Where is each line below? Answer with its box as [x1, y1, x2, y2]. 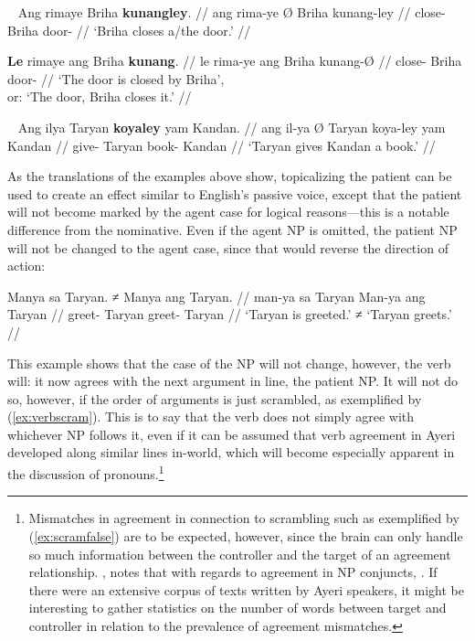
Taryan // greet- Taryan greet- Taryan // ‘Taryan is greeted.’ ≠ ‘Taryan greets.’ [7, 304, 452, 324]
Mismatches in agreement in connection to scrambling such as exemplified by [28, 508, 459, 528]
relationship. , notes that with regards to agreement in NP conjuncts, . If [28, 562, 438, 582]
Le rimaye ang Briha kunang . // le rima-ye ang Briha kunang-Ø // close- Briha [7, 51, 462, 70]
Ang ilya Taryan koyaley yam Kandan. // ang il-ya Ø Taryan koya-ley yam [17, 117, 446, 136]
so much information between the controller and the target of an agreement [28, 544, 451, 563]
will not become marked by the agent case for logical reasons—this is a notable [7, 202, 449, 221]
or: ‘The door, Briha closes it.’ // [7, 87, 192, 106]
